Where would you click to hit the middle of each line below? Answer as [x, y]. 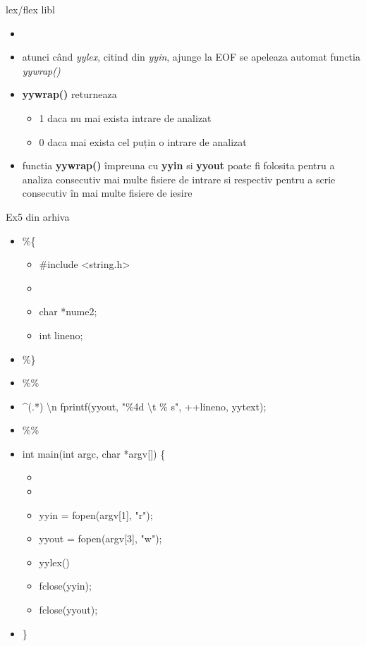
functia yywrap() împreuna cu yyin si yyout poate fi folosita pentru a [178, 165]
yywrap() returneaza [69, 94]
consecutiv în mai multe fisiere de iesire [107, 193]
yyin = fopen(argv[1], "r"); [96, 514]
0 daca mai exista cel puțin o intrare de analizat [143, 141]
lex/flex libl [31, 9]
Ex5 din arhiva [38, 216]
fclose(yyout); [68, 610]
